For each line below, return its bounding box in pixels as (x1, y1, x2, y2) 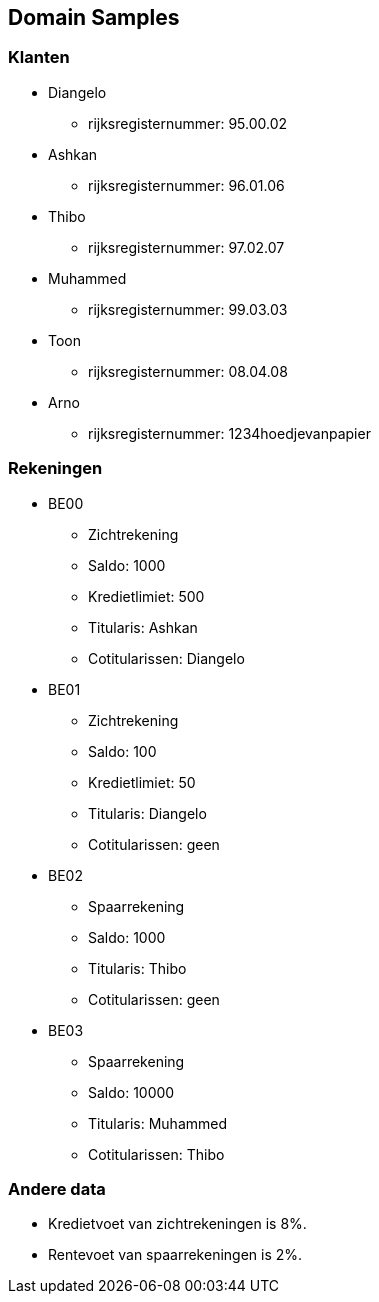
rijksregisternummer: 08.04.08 (88, 362, 288, 380)
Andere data (8, 1178, 106, 1199)
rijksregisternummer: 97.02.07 (88, 238, 285, 256)
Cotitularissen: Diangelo (88, 649, 245, 667)
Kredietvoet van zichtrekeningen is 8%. (48, 1215, 307, 1233)
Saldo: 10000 (88, 1083, 175, 1101)
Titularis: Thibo (88, 959, 187, 977)
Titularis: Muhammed (88, 1114, 228, 1132)
